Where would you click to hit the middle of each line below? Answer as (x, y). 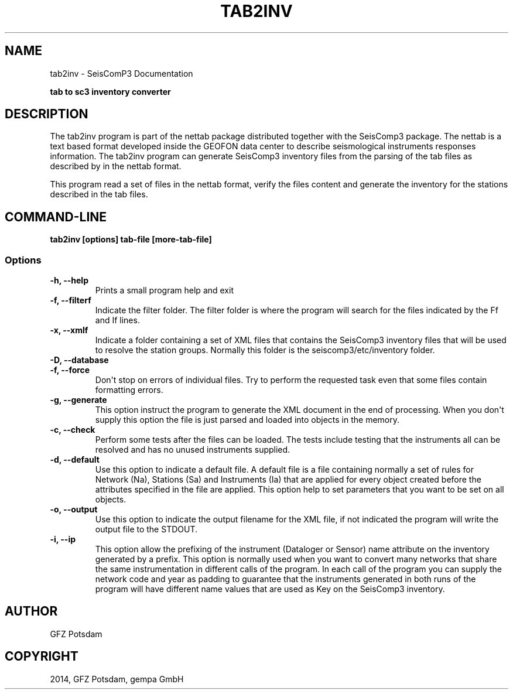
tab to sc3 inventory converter (110, 91)
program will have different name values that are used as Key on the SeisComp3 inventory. (270, 589)
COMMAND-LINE (56, 217)
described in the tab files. (99, 194)
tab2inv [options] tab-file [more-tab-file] (131, 240)
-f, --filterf (71, 300)
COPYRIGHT (42, 657)
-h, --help (69, 281)
